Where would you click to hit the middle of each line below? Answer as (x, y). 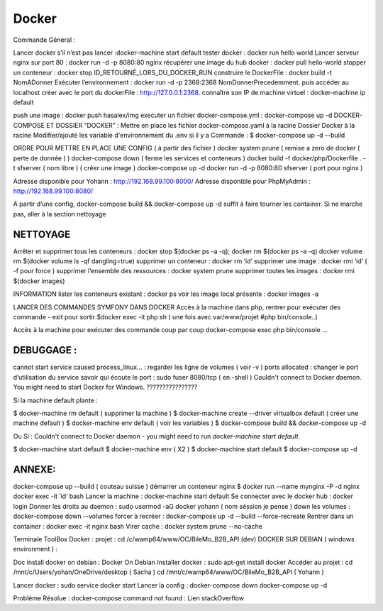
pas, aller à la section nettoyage (60, 214)
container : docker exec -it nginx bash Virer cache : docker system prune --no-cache (138, 526)
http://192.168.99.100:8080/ (53, 191)
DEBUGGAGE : (45, 350)
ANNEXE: (34, 469)
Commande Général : (44, 40)
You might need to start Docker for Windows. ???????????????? (105, 387)
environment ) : (35, 549)
